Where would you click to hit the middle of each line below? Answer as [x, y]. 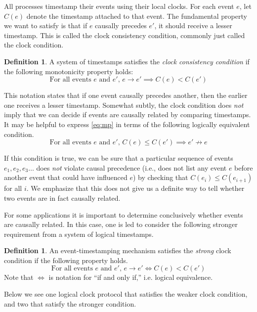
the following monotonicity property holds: [69, 71]
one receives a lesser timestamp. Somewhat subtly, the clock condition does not [124, 105]
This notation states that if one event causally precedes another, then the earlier [126, 95]
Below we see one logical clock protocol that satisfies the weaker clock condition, [126, 294]
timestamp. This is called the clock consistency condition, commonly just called [125, 35]
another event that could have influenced [66, 177]
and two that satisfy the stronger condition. [70, 303]
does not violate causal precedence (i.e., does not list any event [131, 167]
